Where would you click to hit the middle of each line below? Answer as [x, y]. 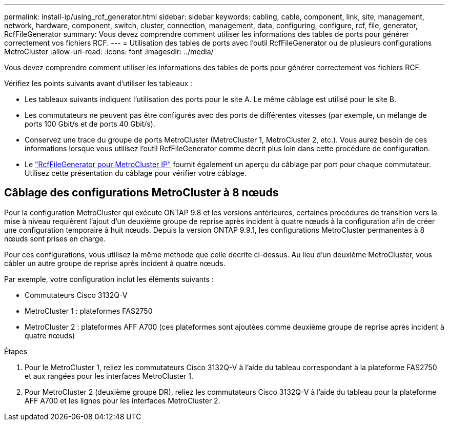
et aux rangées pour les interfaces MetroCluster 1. [109, 376]
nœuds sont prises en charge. [55, 238]
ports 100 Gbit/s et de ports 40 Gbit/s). [90, 124]
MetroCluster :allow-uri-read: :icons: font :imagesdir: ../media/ [109, 52]
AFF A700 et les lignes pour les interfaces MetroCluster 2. [123, 400]
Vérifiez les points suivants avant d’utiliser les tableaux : [98, 83]
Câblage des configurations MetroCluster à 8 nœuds [141, 193]
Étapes [16, 351]
